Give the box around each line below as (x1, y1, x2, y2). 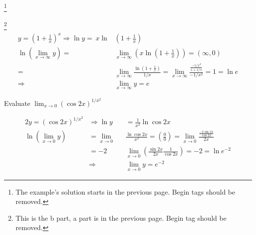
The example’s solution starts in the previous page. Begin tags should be (15, 186, 235, 197)
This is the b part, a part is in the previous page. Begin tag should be (15, 212, 226, 223)
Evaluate (4, 98, 31, 108)
